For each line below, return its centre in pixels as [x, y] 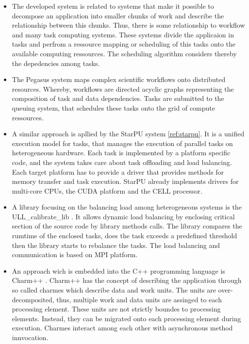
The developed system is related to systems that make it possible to [113, 6]
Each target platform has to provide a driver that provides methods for [118, 172]
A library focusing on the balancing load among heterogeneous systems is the [127, 207]
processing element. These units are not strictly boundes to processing [116, 309]
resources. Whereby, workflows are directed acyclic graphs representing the [123, 89]
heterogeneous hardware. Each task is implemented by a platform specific [121, 153]
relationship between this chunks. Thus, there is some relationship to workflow [128, 25]
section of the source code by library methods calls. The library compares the [127, 226]
